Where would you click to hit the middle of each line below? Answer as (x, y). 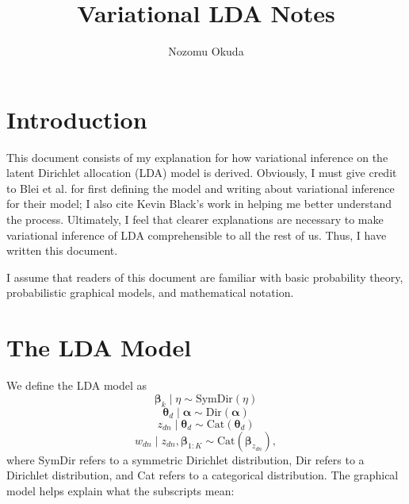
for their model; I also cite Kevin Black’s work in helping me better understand (199, 204)
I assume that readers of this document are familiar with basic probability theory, (205, 277)
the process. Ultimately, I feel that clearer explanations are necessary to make (195, 219)
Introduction (77, 119)
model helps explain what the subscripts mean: (120, 490)
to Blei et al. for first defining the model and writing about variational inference (201, 188)
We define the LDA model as (77, 385)
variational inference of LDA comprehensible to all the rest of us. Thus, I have (197, 235)
